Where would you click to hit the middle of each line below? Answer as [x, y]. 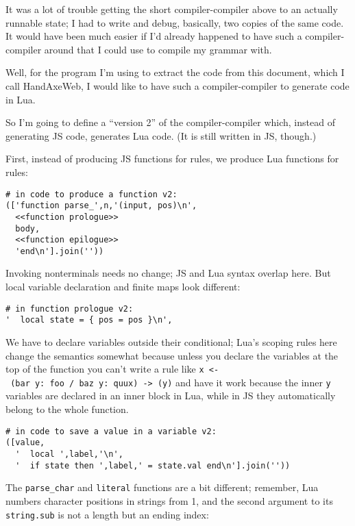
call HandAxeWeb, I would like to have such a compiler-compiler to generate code [177, 85]
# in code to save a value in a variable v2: [111, 431]
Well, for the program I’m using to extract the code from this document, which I [175, 72]
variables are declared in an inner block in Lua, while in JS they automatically [171, 396]
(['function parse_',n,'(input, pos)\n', [101, 206]
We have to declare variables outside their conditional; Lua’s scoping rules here [171, 341]
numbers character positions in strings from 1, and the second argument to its [169, 500]
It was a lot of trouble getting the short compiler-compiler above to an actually [172, 9]
